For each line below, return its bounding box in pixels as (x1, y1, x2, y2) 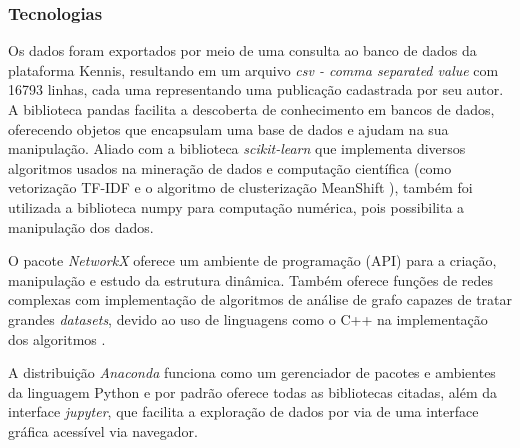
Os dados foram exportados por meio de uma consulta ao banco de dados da (8, 40, 477, 61)
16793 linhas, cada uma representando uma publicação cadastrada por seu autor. (8, 79, 504, 100)
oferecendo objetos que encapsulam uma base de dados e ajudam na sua (8, 118, 449, 139)
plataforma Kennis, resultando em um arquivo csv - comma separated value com (8, 59, 499, 80)
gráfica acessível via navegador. (8, 420, 198, 441)
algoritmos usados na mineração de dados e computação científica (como (8, 157, 452, 178)
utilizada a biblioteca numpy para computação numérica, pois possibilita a (8, 196, 465, 217)
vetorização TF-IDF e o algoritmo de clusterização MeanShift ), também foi (8, 177, 473, 198)
